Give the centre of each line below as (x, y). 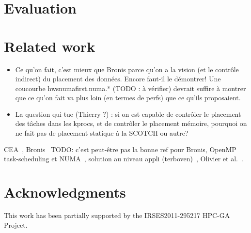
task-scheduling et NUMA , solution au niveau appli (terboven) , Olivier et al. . (124, 159)
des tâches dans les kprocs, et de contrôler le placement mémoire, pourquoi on (131, 123)
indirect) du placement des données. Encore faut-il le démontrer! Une (118, 79)
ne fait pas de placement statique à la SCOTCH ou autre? (102, 133)
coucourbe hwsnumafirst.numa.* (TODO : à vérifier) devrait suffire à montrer (131, 88)
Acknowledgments (65, 192)
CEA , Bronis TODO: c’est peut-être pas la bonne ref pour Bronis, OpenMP (120, 149)
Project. (16, 225)
